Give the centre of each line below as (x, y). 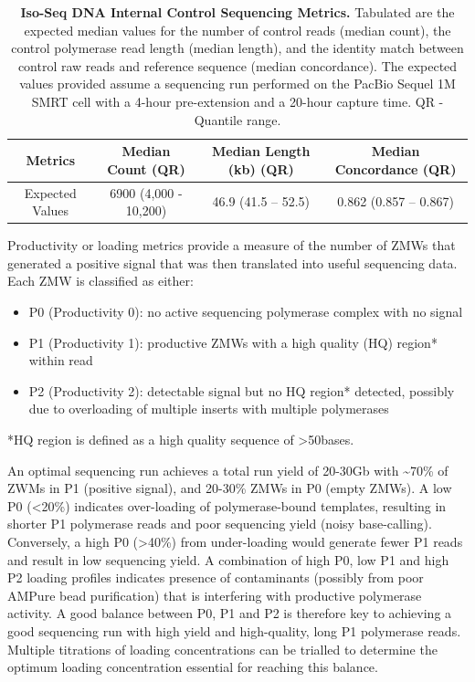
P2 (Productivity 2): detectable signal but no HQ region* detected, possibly (242, 390)
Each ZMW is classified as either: (100, 281)
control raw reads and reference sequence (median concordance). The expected (237, 65)
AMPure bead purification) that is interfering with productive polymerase (215, 595)
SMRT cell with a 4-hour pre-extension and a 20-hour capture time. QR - (237, 101)
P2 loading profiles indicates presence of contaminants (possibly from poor (216, 577)
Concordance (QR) (396, 168)
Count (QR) (146, 168)
